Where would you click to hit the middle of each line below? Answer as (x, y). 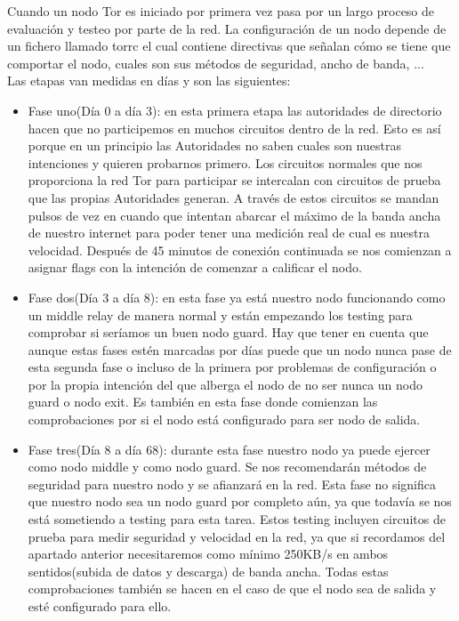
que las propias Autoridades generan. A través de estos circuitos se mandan (234, 197)
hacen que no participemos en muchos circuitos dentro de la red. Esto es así (234, 128)
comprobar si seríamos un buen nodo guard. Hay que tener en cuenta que (228, 332)
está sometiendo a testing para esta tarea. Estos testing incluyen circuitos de (237, 519)
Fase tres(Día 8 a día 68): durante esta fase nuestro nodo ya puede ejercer (229, 449)
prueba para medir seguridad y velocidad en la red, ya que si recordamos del (237, 536)
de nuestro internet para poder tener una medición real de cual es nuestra (229, 233)
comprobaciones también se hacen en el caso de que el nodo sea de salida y (232, 589)
